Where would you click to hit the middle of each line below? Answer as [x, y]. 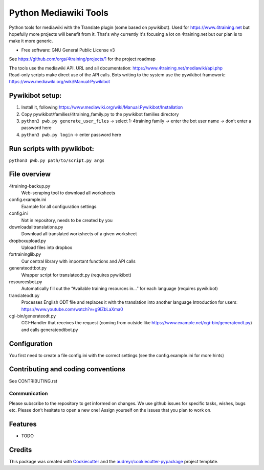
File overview [30, 174]
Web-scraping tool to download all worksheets [68, 193]
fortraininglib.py [25, 254]
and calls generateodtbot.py [50, 330]
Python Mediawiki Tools [59, 13]
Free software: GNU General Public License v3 [68, 50]
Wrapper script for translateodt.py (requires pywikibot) [76, 275]
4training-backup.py [30, 186]
